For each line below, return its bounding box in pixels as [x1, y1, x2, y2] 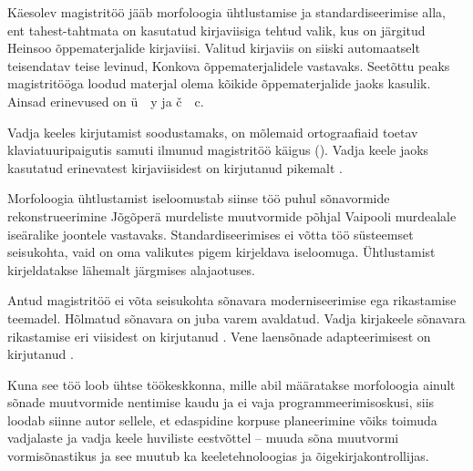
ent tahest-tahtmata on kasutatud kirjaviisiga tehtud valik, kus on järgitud [7, 20, 426, 39]
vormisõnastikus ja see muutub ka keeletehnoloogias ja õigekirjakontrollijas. [7, 446, 429, 466]
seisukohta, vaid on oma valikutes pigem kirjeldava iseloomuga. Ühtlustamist [7, 242, 436, 261]
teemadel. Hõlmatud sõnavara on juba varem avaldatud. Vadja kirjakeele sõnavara [7, 308, 466, 327]
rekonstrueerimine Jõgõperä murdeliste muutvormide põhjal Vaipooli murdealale [7, 206, 457, 225]
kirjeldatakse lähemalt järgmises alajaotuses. [7, 260, 255, 279]
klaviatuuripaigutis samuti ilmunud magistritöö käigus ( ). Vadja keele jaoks [7, 140, 429, 159]
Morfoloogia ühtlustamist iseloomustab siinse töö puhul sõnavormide [7, 189, 390, 208]
